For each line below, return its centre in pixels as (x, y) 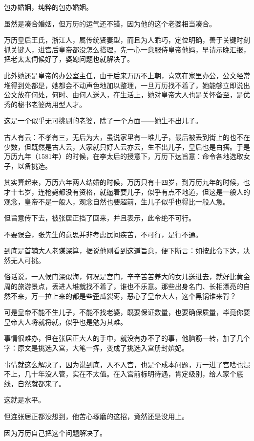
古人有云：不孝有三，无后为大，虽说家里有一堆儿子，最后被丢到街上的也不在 (127, 137)
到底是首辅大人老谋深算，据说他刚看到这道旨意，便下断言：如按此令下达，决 (127, 251)
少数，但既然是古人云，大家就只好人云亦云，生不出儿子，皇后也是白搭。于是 (127, 146)
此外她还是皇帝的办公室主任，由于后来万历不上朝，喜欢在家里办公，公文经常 (127, 75)
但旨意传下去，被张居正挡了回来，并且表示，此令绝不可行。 (100, 218)
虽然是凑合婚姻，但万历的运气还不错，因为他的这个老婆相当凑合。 (110, 23)
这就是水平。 (24, 400)
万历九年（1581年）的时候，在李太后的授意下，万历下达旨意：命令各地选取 (124, 156)
